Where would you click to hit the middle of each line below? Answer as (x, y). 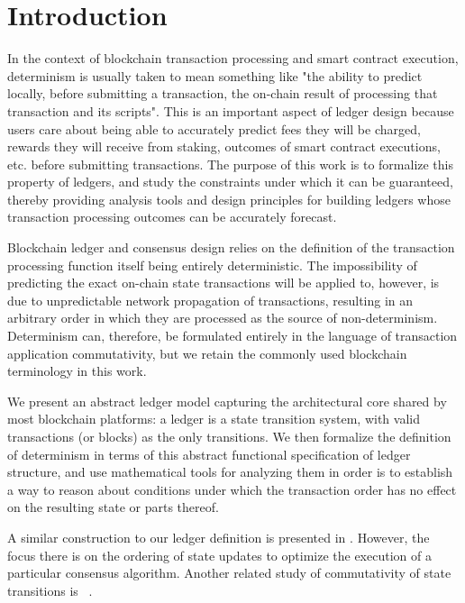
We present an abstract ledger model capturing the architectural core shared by (227, 401)
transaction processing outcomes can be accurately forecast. (172, 217)
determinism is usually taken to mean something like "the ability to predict (215, 75)
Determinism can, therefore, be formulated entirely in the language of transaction (232, 336)
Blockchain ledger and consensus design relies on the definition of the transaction (231, 247)
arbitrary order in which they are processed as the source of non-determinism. (223, 318)
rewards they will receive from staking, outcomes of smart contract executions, (224, 146)
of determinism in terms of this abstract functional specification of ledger (209, 454)
